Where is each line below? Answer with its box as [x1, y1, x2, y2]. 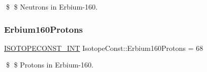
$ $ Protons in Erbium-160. [6, 59, 94, 70]
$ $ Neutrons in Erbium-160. [6, 2, 98, 12]
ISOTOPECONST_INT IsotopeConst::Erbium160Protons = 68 [4, 42, 203, 53]
